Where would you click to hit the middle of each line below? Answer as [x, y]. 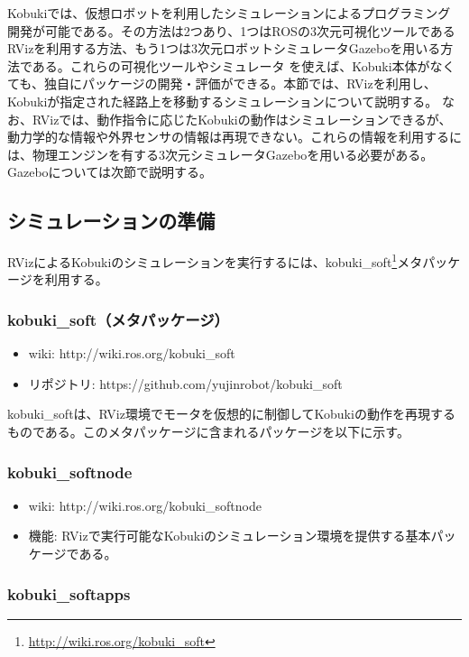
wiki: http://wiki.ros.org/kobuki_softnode [145, 505]
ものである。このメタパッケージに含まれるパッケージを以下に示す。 [208, 431]
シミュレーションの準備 [111, 221]
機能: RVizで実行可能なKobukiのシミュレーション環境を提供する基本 [230, 536]
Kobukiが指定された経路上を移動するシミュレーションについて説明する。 [223, 101]
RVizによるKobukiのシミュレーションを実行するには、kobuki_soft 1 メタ [215, 260]
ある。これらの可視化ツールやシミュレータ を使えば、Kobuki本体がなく [244, 65]
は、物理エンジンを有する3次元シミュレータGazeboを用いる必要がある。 [221, 154]
